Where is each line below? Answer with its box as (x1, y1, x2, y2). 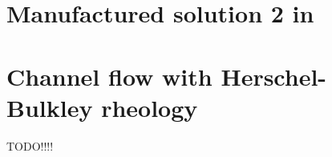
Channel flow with (6, 59, 213, 92)
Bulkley (6, 91, 93, 123)
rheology (101, 91, 198, 123)
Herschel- (221, 59, 327, 92)
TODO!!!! (6, 137, 54, 154)
